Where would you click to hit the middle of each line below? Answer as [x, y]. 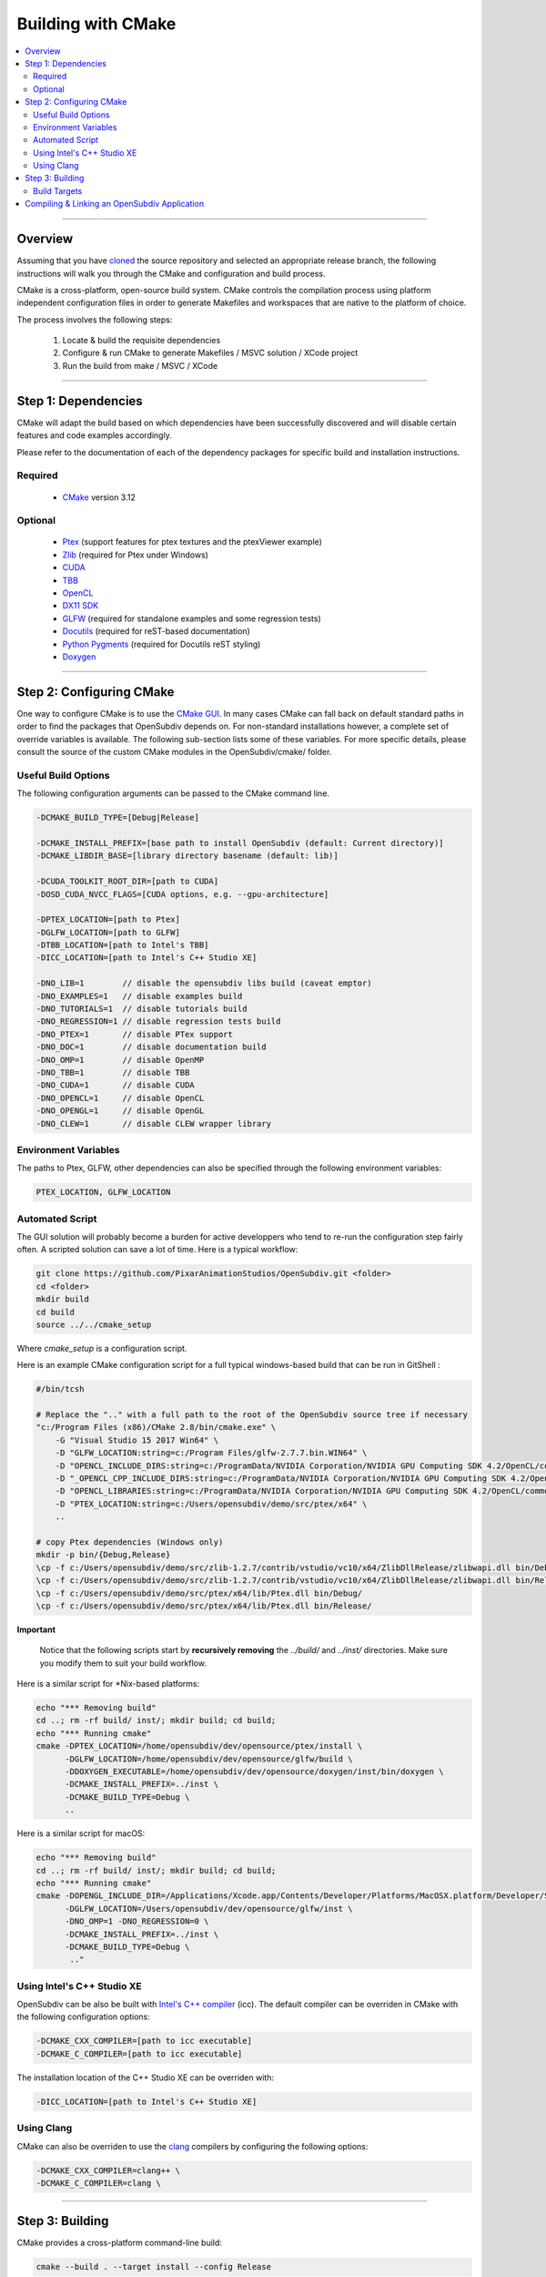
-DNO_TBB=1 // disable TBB [113, 1072]
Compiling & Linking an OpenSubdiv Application [115, 204]
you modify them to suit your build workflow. [123, 1663]
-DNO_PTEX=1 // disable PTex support [135, 1034]
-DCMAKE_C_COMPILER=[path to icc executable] [139, 2053]
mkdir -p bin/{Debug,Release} [103, 1555]
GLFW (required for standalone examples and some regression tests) [192, 618]
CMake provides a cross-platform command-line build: [120, 2243]
